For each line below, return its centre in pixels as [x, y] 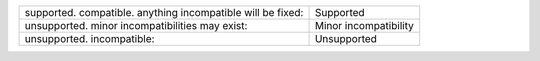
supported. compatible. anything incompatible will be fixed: [164, 12]
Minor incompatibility [364, 25]
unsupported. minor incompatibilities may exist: [136, 25]
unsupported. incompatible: [89, 38]
